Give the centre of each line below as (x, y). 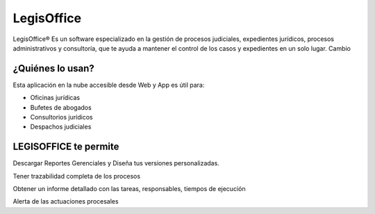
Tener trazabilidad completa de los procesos (77, 176)
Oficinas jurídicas (55, 98)
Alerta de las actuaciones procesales (66, 201)
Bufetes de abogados (61, 107)
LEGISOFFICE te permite (66, 147)
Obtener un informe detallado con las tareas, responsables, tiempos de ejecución (129, 189)
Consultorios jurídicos (61, 117)
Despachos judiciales (61, 127)
